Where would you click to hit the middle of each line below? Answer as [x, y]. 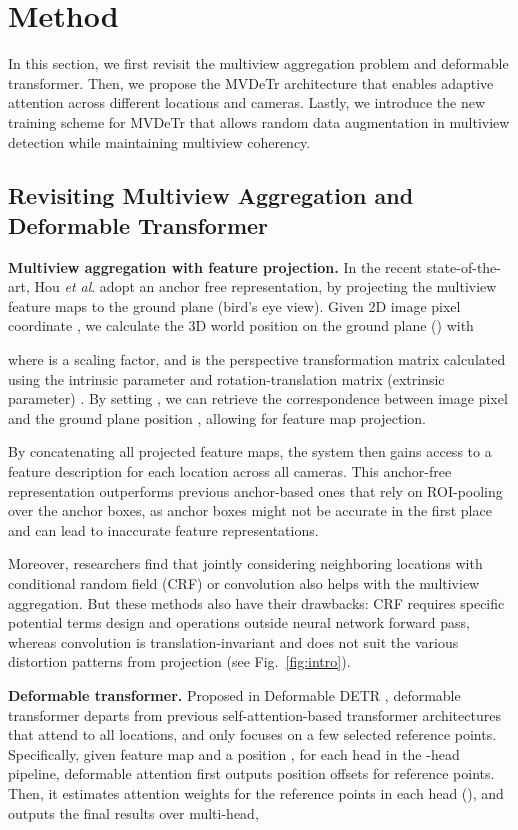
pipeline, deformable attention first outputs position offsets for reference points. [251, 773]
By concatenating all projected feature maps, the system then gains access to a [250, 451]
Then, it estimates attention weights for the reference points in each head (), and [256, 792]
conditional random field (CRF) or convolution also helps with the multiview [244, 583]
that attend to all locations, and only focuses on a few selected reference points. [252, 734]
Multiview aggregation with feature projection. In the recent [215, 266]
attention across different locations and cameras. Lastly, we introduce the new [247, 102]
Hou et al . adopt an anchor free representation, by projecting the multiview [265, 286]
